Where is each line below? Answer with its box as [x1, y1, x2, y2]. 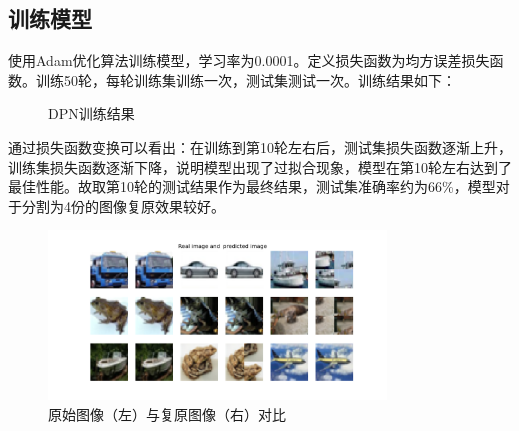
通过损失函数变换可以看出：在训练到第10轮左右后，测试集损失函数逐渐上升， [8, 136, 512, 157]
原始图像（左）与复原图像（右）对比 [48, 403, 286, 424]
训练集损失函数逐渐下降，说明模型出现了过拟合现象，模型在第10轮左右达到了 [8, 156, 512, 177]
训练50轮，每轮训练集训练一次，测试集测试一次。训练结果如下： [35, 69, 456, 90]
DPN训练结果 [48, 103, 135, 124]
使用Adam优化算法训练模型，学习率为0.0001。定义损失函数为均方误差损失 [8, 50, 490, 71]
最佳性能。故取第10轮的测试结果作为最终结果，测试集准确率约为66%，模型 [8, 176, 496, 197]
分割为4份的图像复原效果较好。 [21, 195, 225, 216]
